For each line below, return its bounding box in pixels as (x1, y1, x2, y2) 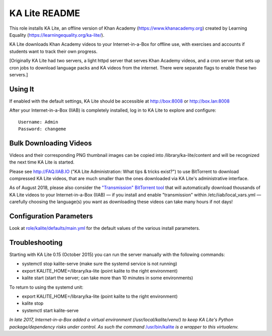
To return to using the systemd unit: (9, 284, 84, 290)
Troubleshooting (9, 238, 63, 246)
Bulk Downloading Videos (9, 139, 92, 147)
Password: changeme (18, 126, 66, 132)
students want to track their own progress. (9, 48, 98, 54)
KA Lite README (9, 8, 80, 19)
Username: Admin (18, 119, 58, 125)
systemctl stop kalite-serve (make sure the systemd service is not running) (22, 261, 177, 267)
